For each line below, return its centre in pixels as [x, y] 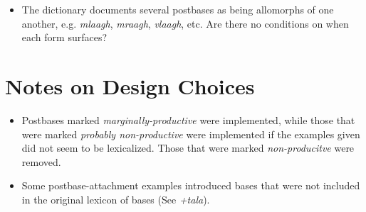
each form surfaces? [64, 37]
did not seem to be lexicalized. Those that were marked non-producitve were [188, 148]
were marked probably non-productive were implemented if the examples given [191, 134]
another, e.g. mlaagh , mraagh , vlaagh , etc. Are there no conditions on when [185, 23]
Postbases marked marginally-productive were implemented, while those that [188, 119]
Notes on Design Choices [130, 85]
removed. [41, 161]
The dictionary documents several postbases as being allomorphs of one [178, 9]
